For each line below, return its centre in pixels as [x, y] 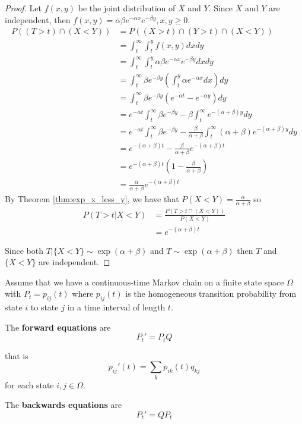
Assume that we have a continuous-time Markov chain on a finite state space [144, 282]
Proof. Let [23, 8]
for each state [29, 384]
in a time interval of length [116, 307]
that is [17, 355]
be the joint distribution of [127, 8]
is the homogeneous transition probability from [211, 293]
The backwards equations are [63, 405]
